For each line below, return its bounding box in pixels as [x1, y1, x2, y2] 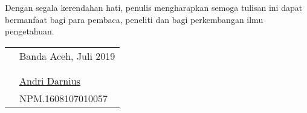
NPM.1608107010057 [19, 91, 108, 105]
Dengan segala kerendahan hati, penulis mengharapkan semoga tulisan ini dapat [5, 1, 303, 13]
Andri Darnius [19, 73, 80, 88]
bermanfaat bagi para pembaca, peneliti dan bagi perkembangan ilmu [5, 13, 263, 25]
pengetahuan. [5, 25, 54, 37]
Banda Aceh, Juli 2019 [19, 48, 115, 63]
